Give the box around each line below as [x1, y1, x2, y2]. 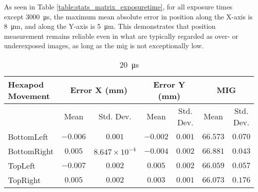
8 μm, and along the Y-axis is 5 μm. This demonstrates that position [4, 21, 216, 31]
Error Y [153, 78, 186, 90]
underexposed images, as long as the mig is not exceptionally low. [4, 40, 204, 51]
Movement [8, 90, 50, 101]
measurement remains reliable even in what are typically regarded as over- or [4, 30, 239, 41]
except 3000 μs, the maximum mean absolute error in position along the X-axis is [4, 11, 253, 21]
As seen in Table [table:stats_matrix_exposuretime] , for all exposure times [4, 1, 233, 11]
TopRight [8, 174, 41, 186]
